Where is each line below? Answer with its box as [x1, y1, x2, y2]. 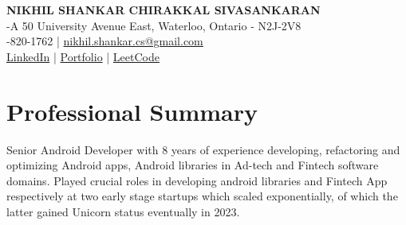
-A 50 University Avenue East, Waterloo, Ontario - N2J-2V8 [6, 17, 302, 33]
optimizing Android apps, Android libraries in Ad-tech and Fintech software [6, 157, 379, 173]
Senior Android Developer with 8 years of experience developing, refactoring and [6, 141, 400, 157]
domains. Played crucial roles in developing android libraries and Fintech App [6, 172, 388, 188]
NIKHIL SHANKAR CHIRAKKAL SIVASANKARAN [6, 2, 321, 17]
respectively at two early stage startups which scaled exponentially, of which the [6, 188, 398, 204]
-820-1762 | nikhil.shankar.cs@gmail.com [6, 33, 203, 49]
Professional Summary [6, 95, 258, 127]
